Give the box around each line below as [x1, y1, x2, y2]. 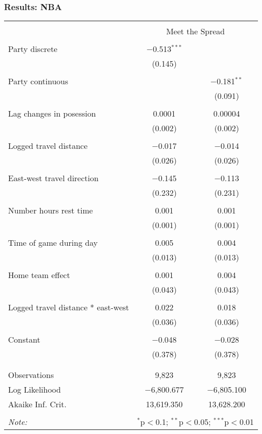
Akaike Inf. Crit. [8, 398, 67, 410]
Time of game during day [8, 237, 98, 249]
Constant [8, 334, 40, 346]
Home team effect [8, 269, 70, 281]
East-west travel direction [8, 172, 99, 184]
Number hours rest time [8, 204, 93, 216]
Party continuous [8, 75, 69, 87]
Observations [8, 369, 54, 381]
